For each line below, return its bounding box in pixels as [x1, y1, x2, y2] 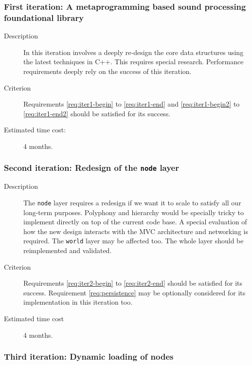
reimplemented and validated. [23, 245, 112, 255]
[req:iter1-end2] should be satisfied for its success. [23, 108, 171, 118]
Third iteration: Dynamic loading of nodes [4, 350, 174, 363]
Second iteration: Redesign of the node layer [4, 162, 179, 174]
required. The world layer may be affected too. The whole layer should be [23, 236, 244, 246]
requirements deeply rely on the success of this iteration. [23, 66, 192, 76]
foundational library [4, 11, 84, 23]
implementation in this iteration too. [23, 297, 133, 307]
